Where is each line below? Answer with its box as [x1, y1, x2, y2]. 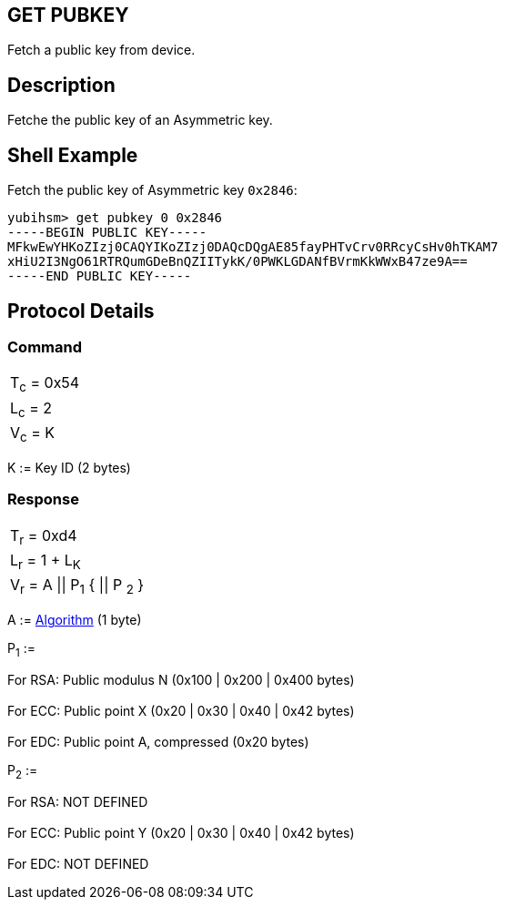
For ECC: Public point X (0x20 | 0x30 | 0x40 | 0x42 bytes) [7, 703, 355, 718]
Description [7, 73, 116, 97]
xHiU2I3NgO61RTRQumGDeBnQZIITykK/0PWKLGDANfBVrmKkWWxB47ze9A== [7, 254, 468, 270]
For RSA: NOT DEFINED [7, 793, 148, 810]
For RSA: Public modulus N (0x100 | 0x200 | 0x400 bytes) [7, 672, 355, 688]
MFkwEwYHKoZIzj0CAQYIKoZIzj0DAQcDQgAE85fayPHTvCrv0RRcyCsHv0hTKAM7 [7, 239, 499, 255]
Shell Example [7, 143, 138, 167]
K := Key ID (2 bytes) [7, 459, 131, 475]
